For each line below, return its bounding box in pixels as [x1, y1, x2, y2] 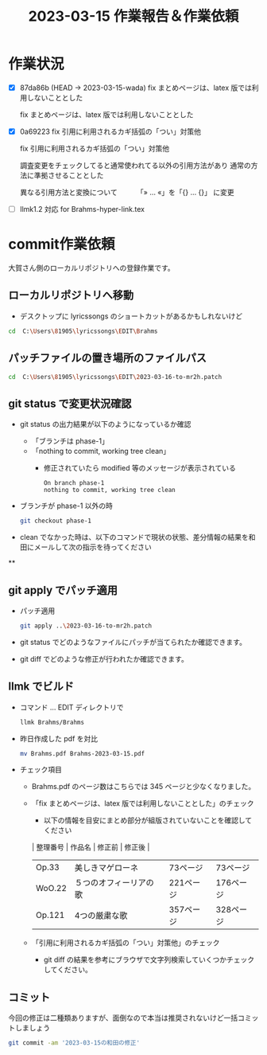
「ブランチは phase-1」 [31, 436, 109, 446]
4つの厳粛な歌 [74, 910, 128, 921]
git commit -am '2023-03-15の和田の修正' [8, 1039, 141, 1047]
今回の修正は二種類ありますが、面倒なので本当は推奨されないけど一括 [8, 1013, 238, 1023]
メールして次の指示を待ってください [33, 542, 153, 552]
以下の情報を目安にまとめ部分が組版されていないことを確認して [43, 815, 253, 825]
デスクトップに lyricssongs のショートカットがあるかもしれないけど [19, 311, 243, 321]
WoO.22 [35, 883, 68, 894]
